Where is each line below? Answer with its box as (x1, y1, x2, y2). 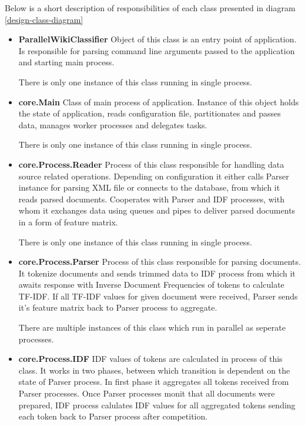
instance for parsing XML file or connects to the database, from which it (18, 181, 280, 194)
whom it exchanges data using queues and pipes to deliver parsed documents (18, 204, 296, 217)
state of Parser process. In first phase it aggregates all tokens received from (18, 375, 289, 388)
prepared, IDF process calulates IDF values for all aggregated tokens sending (18, 398, 296, 411)
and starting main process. (18, 56, 115, 68)
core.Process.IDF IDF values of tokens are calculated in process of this (18, 352, 283, 365)
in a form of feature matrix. (18, 215, 118, 228)
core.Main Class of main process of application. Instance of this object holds (18, 95, 299, 108)
